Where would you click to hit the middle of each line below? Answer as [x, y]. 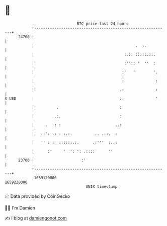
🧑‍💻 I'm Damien [20, 208]
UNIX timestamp [102, 186]
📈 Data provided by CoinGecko [37, 196]
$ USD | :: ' [81, 98]
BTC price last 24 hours [103, 24]
